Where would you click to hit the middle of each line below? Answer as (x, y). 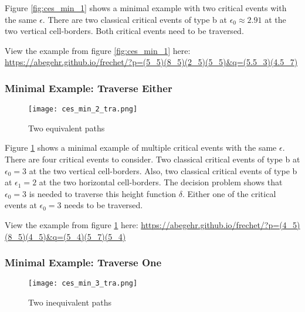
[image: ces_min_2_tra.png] (83, 109)
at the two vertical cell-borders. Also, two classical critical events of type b (163, 170)
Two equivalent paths (67, 128)
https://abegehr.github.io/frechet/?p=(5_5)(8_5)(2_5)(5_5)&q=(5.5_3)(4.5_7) (151, 62)
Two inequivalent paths (70, 302)
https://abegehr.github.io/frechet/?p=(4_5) (221, 225)
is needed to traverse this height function (103, 193)
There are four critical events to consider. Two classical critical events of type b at (152, 159)
